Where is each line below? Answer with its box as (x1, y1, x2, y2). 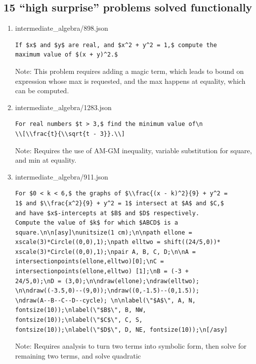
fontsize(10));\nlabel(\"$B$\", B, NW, (15, 306, 146, 314)
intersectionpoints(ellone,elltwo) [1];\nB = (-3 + (15, 268, 189, 275)
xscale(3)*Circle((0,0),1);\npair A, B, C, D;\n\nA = (15, 248, 196, 255)
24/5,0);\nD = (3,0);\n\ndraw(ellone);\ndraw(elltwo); (15, 277, 200, 285)
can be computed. (15, 85, 69, 96)
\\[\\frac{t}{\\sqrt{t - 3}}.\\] (15, 130, 125, 137)
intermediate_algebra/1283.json (15, 102, 112, 112)
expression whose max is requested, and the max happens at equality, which (15, 75, 246, 86)
